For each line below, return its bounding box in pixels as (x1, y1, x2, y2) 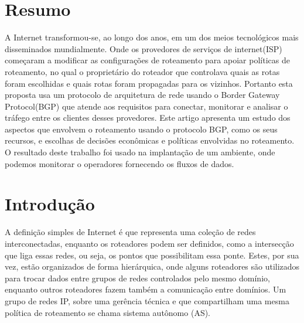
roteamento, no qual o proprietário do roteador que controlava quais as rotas (5, 65, 280, 77)
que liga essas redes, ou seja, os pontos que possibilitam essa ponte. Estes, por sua (5, 249, 299, 261)
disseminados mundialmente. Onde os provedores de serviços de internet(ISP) (5, 42, 282, 55)
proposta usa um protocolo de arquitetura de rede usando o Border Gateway (5, 89, 280, 101)
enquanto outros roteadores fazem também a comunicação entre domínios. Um (5, 283, 286, 295)
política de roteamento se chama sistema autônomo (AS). (5, 306, 211, 318)
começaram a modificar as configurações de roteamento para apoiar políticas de (5, 54, 290, 66)
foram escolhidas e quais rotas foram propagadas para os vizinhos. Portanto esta (5, 77, 293, 89)
